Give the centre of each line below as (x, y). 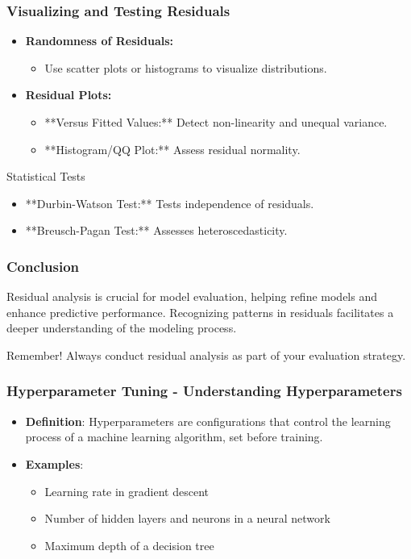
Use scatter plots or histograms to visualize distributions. (186, 67)
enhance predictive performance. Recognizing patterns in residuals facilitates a (200, 312)
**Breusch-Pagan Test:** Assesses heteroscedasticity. (156, 230)
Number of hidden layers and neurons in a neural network (187, 518)
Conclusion (43, 266)
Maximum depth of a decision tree (129, 545)
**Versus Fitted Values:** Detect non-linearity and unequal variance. (216, 122)
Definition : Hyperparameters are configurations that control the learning (208, 421)
